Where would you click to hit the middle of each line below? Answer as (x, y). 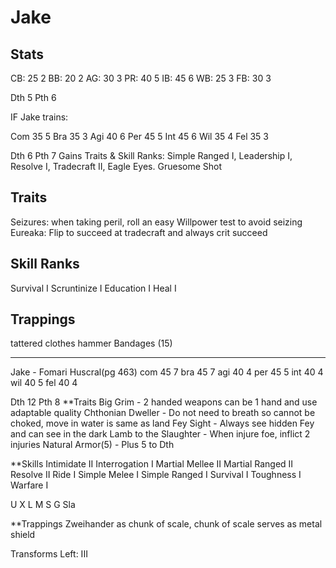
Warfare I (29, 485)
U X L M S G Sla (43, 505)
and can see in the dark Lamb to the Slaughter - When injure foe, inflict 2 (160, 434)
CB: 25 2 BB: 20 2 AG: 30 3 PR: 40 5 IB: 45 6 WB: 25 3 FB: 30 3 (141, 78)
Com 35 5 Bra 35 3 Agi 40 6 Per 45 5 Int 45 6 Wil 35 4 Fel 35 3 (140, 136)
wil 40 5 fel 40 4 (44, 383)
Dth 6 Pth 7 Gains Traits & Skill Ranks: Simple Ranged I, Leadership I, (151, 155)
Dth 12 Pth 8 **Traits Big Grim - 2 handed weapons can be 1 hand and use (164, 402)
